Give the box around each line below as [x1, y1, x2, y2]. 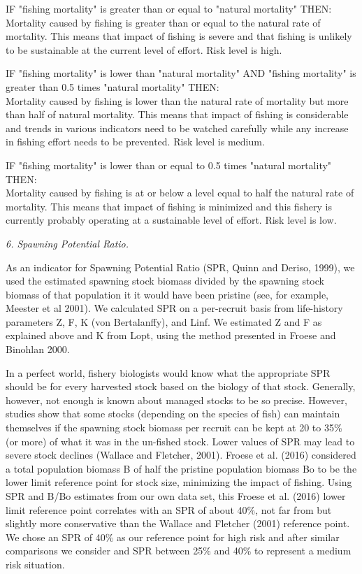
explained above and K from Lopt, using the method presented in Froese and [6, 328, 336, 343]
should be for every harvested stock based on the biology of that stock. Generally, [6, 379, 356, 394]
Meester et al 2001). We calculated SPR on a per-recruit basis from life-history [6, 301, 343, 315]
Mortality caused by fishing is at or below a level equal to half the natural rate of [6, 185, 354, 200]
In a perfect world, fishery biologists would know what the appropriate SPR [6, 365, 331, 380]
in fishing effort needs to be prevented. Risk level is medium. [6, 134, 265, 149]
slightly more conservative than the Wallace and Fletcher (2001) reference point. [6, 516, 350, 531]
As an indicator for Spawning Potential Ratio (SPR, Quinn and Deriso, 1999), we [6, 259, 355, 274]
